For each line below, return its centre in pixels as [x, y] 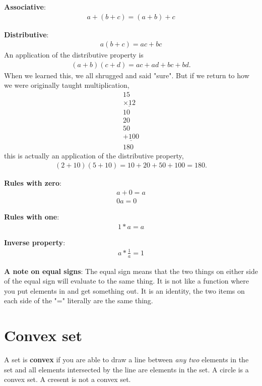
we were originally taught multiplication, [67, 85]
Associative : [25, 7]
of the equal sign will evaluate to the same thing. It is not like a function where [126, 281]
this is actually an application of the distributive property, [94, 155]
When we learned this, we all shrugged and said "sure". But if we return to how [127, 75]
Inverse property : [35, 242]
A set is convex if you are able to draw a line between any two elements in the [126, 360]
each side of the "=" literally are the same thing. [79, 300]
